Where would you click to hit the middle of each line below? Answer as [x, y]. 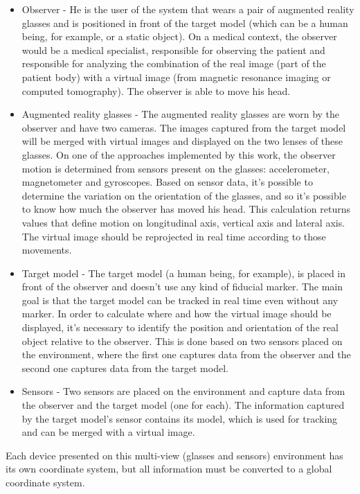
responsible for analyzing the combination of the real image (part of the [174, 63]
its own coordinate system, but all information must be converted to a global [169, 469]
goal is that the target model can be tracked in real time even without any [180, 300]
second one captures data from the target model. [125, 368]
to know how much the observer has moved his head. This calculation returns [186, 209]
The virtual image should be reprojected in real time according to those [174, 236]
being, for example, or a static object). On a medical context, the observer [179, 36]
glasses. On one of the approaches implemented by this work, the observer [179, 154]
